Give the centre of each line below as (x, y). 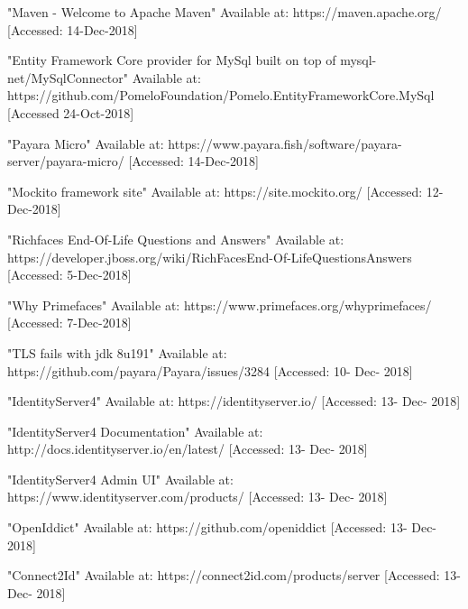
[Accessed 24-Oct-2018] (71, 112)
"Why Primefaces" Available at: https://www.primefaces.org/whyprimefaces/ (220, 304)
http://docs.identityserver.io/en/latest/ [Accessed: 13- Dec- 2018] (188, 449)
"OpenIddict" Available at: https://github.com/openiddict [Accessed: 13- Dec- (222, 527)
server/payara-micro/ (66, 161)
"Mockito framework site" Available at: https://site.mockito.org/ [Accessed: (215, 191)
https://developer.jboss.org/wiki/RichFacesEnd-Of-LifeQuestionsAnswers (210, 257)
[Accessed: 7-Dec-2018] (69, 323)
